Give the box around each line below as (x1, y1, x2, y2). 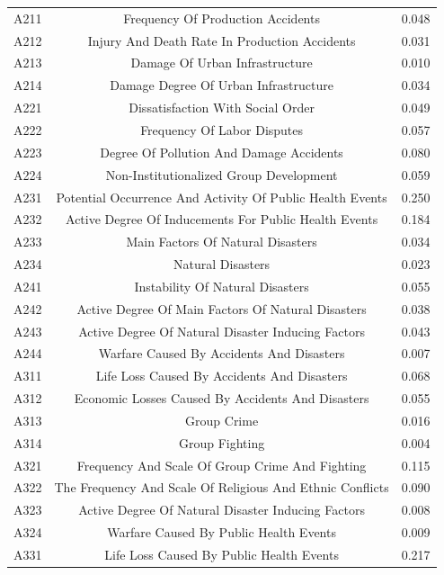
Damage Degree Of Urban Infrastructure (110, 76, 333, 94)
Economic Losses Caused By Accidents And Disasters (74, 389, 369, 408)
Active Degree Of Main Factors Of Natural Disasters (76, 299, 367, 318)
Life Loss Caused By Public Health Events (104, 545, 339, 563)
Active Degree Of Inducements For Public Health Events (66, 210, 378, 229)
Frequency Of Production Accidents (123, 8, 320, 27)
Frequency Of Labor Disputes (140, 120, 304, 139)
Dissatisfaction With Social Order (129, 98, 315, 117)
